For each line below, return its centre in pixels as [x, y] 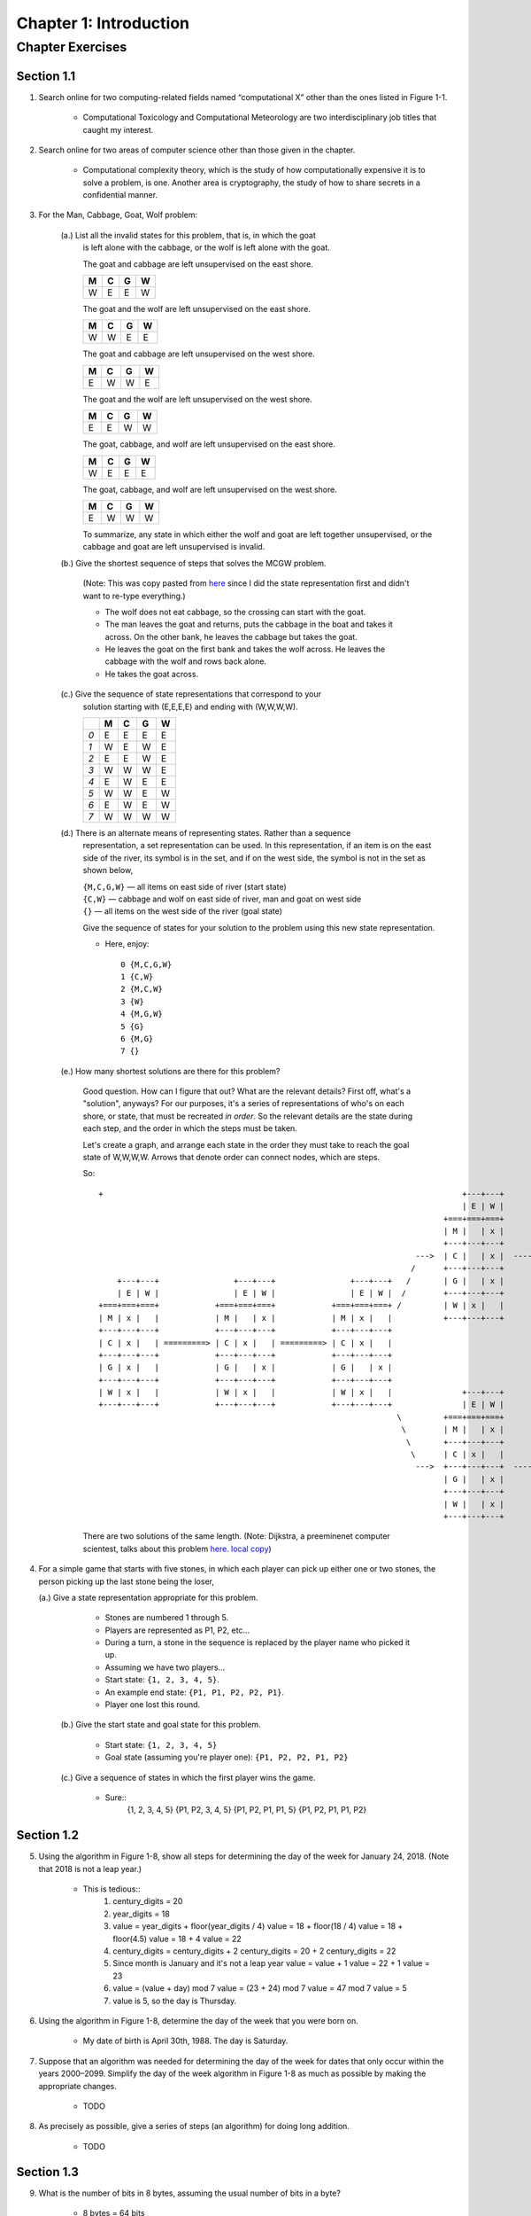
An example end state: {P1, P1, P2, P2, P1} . [195, 1692]
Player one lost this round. [153, 1705]
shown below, [108, 870]
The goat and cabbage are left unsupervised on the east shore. [198, 264]
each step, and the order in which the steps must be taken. [190, 1128]
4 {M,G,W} [142, 1014]
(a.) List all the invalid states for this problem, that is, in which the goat [188, 235]
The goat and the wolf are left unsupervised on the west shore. [198, 399]
